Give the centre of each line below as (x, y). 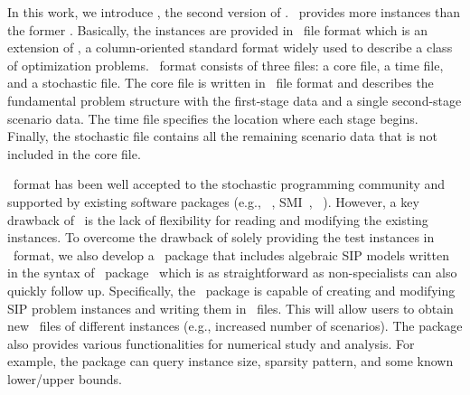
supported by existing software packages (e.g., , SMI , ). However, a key (213, 201)
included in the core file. (74, 153)
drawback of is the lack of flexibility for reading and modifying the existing (218, 219)
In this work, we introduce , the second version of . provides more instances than (234, 12)
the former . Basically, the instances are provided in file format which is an (218, 29)
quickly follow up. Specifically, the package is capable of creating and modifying (231, 290)
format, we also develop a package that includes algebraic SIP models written (231, 254)
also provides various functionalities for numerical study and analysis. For (211, 343)
